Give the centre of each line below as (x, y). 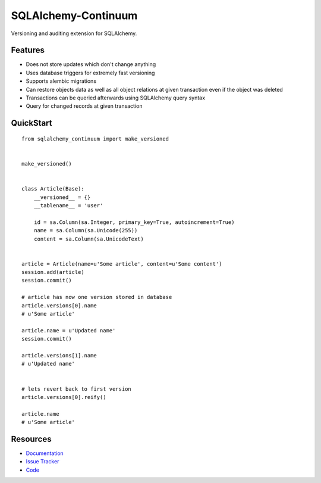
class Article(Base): (53, 189)
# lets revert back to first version (77, 389)
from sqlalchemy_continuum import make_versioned (95, 139)
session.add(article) (53, 272)
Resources (31, 439)
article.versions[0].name (59, 306)
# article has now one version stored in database (97, 297)
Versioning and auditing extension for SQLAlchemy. (74, 33)
